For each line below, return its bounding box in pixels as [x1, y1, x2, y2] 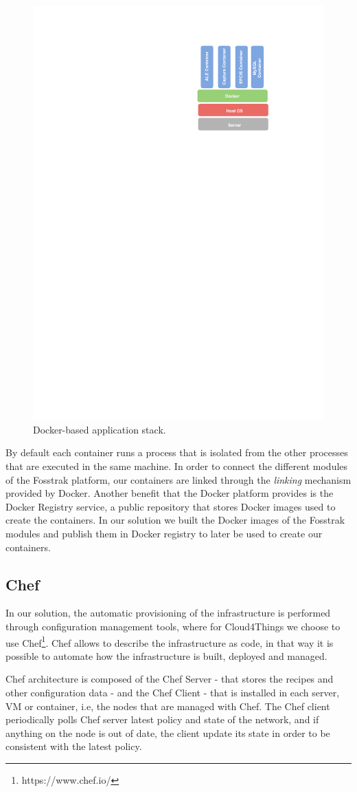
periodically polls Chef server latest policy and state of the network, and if [5, 712, 319, 727]
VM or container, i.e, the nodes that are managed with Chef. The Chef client [5, 698, 330, 713]
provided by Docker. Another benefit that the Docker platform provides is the [5, 486, 334, 500]
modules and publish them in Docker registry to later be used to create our [5, 526, 323, 540]
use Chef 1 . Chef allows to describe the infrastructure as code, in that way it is [5, 633, 334, 650]
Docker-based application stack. [33, 422, 166, 436]
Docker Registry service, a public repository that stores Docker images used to [5, 499, 336, 513]
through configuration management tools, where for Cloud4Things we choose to [5, 619, 341, 633]
